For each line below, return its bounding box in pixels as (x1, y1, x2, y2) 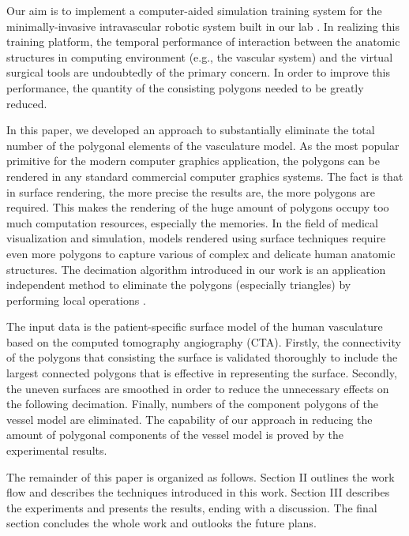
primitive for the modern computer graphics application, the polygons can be (6, 152, 380, 169)
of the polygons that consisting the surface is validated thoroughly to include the (6, 349, 398, 365)
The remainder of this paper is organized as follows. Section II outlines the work (6, 468, 395, 485)
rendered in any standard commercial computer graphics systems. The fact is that (6, 167, 403, 184)
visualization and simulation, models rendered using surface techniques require (6, 230, 386, 246)
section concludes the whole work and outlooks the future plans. (6, 515, 317, 531)
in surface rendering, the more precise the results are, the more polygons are (6, 183, 375, 200)
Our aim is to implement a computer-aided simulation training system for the (6, 2, 382, 18)
